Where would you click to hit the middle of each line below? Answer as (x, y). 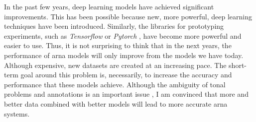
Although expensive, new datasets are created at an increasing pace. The (115, 65)
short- (238, 65)
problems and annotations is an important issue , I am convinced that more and (126, 94)
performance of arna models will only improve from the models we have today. (124, 55)
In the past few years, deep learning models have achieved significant (109, 6)
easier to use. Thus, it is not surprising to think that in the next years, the (118, 45)
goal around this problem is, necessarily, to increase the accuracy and (126, 75)
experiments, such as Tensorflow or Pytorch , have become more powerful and (123, 35)
